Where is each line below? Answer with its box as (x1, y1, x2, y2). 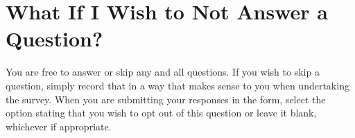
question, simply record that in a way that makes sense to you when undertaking (6, 78, 349, 92)
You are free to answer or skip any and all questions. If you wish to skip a (6, 64, 320, 79)
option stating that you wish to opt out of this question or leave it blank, (6, 105, 317, 120)
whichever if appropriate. (6, 119, 112, 133)
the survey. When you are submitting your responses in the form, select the (6, 92, 326, 106)
